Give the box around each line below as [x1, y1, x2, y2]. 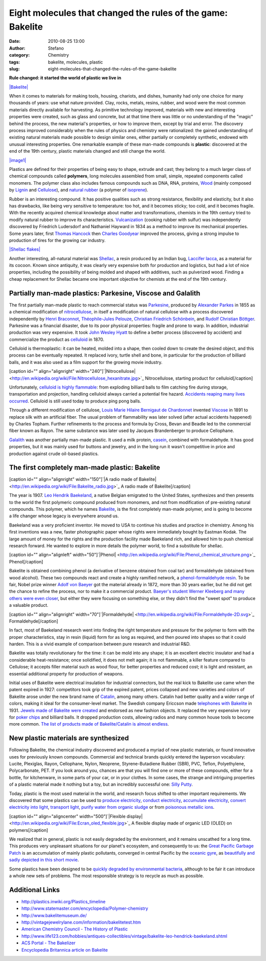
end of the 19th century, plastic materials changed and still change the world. [9, 148, 166, 154]
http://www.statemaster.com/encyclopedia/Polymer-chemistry [21, 905, 148, 911]
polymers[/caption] [9, 827, 48, 833]
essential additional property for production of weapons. [9, 670, 124, 677]
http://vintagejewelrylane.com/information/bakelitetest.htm [21, 919, 141, 925]
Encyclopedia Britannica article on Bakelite [21, 947, 108, 953]
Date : [9, 38, 21, 44]
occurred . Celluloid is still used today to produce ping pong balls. [9, 398, 141, 404]
